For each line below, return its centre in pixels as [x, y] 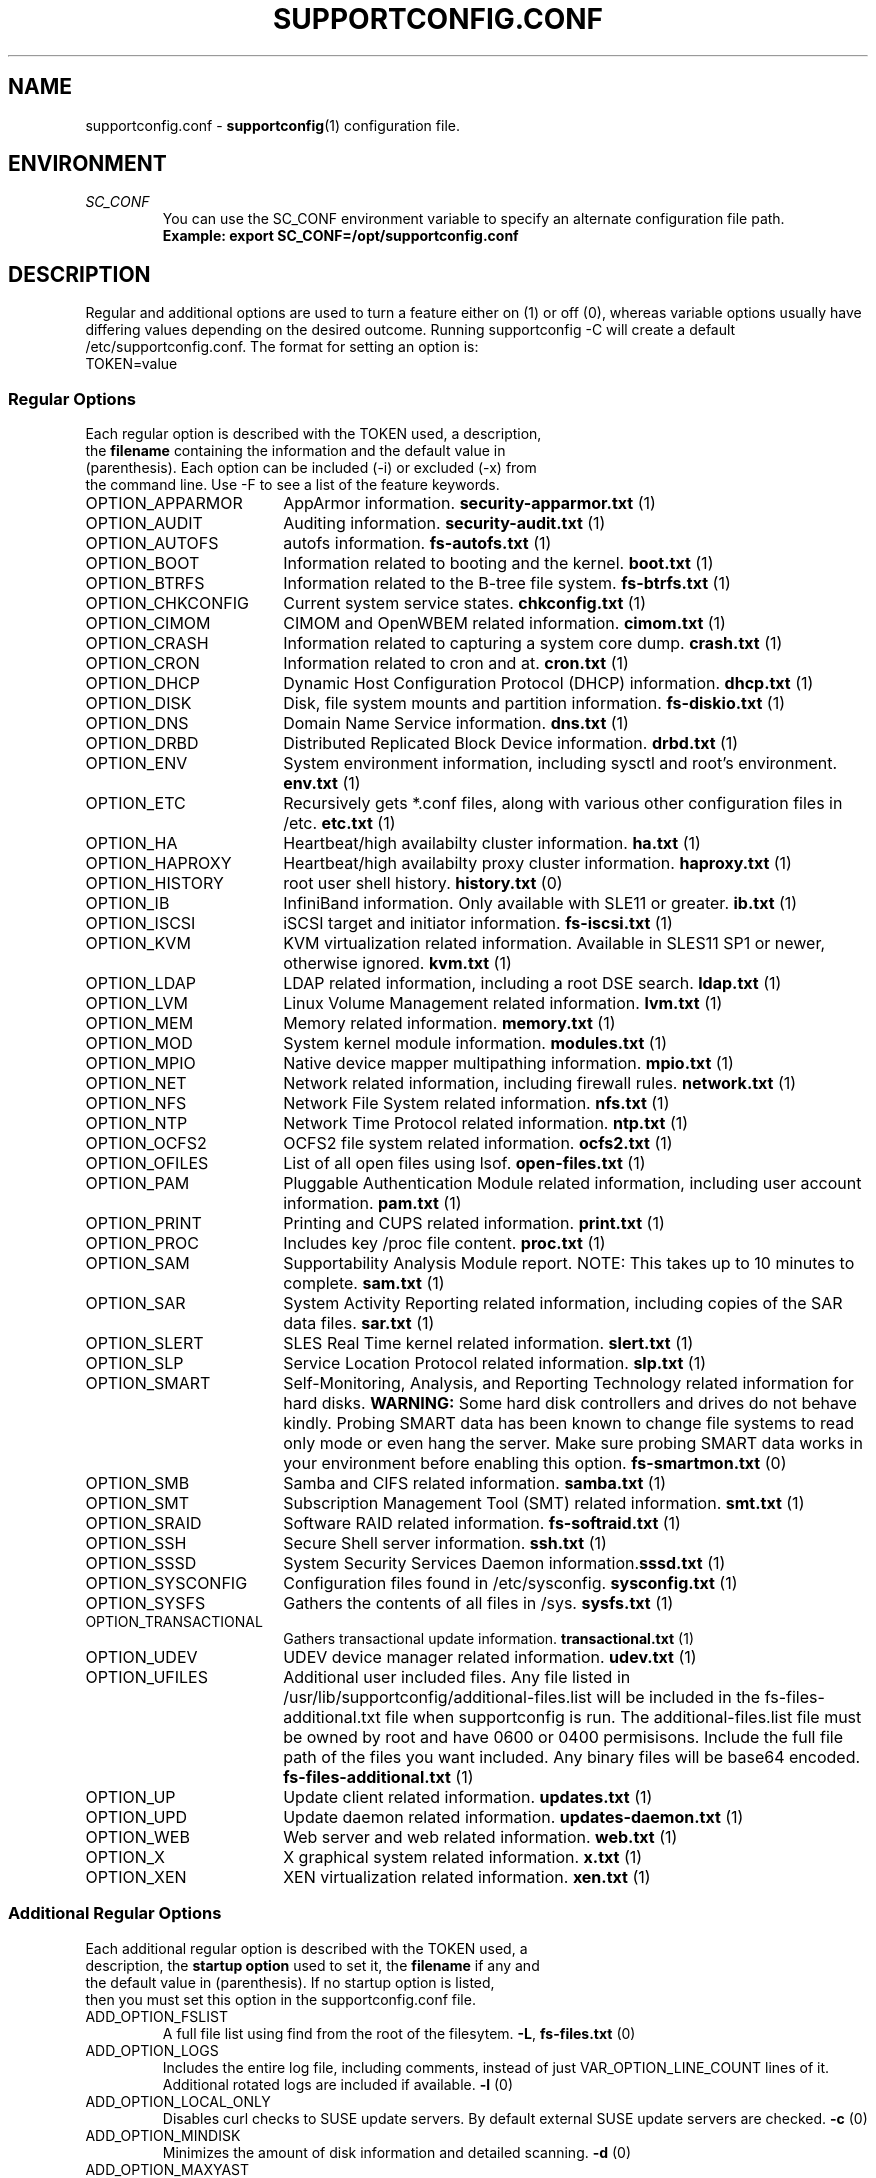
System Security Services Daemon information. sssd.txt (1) [504, 1563]
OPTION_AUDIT [144, 523]
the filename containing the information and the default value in [295, 451]
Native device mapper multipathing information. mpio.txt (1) [508, 1063]
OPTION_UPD [136, 1817]
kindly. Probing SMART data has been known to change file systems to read [569, 1423]
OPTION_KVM [138, 943]
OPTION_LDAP [140, 983]
